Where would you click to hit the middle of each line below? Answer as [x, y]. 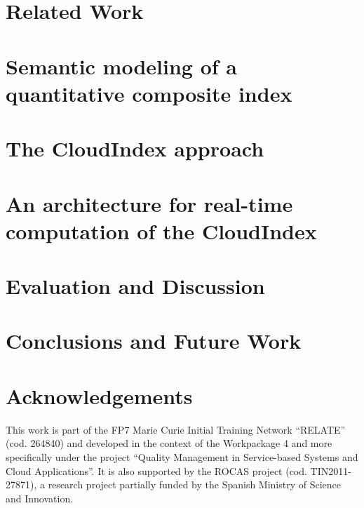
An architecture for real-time [149, 203]
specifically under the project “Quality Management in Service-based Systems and [182, 456]
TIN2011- [331, 470]
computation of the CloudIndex [161, 230]
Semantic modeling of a [121, 66]
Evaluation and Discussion [135, 286]
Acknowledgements [99, 395]
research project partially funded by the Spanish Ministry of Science [195, 484]
